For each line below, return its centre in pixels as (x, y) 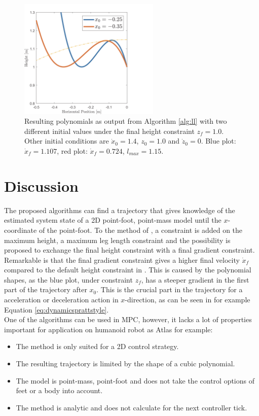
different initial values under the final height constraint (109, 131)
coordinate (21, 230)
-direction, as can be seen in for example (188, 300)
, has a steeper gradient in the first (195, 279)
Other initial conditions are (67, 141)
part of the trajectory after (46, 289)
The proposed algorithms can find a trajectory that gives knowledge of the (120, 210)
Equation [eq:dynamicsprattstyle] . (57, 309)
